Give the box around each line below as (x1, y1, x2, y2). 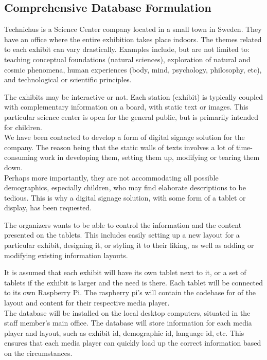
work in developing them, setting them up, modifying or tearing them (40, 152, 260, 163)
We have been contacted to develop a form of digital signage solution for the (4, 132, 245, 142)
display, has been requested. (4, 202, 92, 213)
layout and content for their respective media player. (4, 297, 170, 308)
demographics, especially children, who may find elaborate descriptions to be (4, 182, 246, 193)
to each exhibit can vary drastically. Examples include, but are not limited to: (4, 44, 250, 55)
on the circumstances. (4, 348, 73, 358)
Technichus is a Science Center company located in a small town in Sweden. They (4, 24, 262, 34)
